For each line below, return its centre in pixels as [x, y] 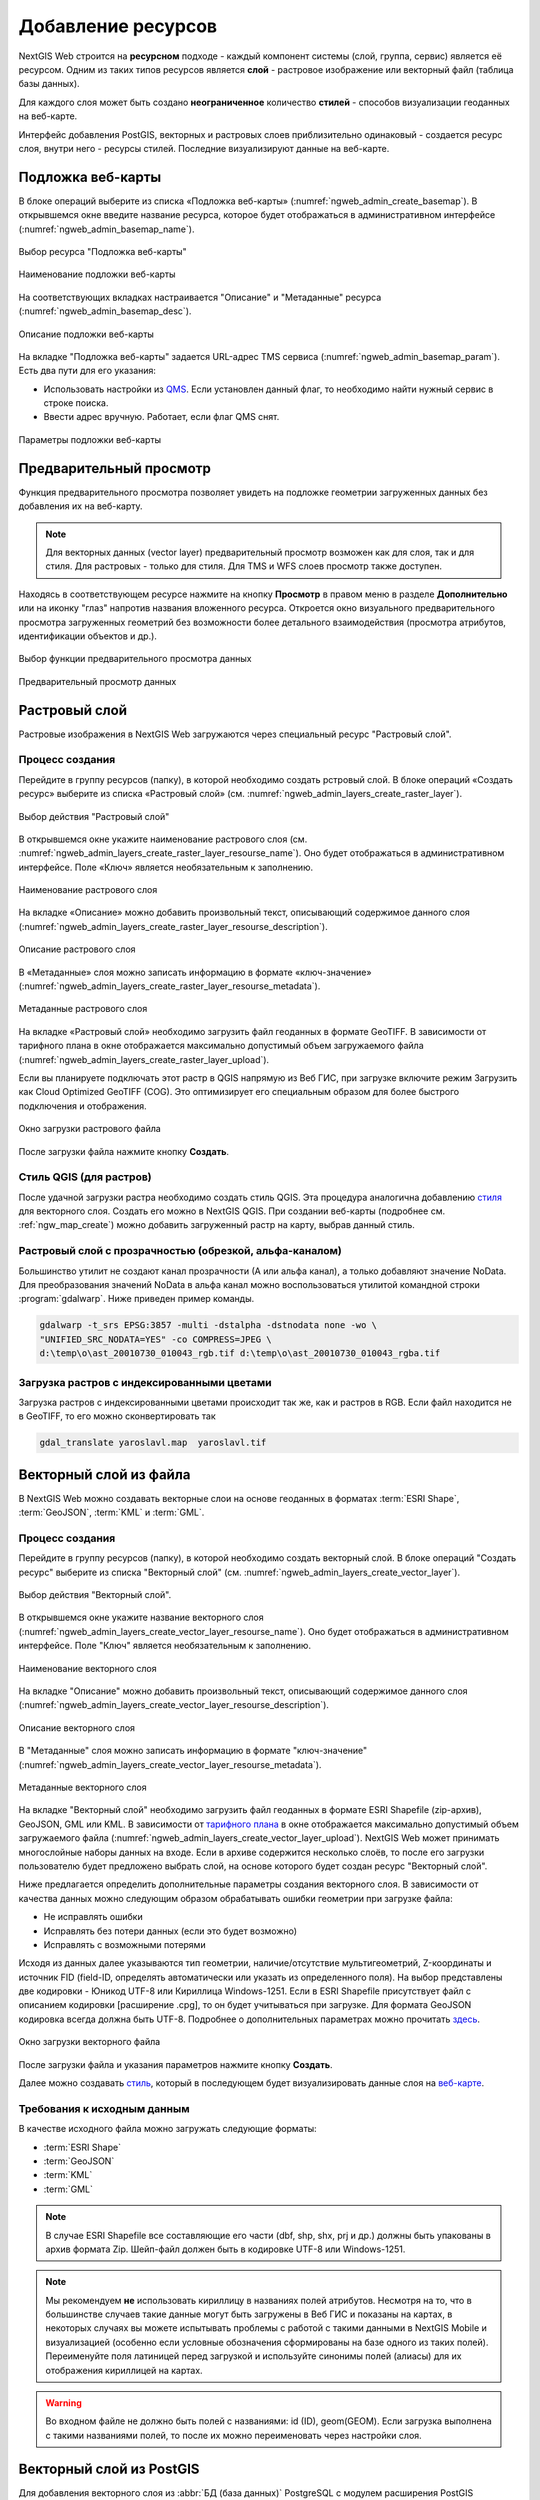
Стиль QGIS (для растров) [85, 1177]
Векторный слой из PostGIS [109, 2468]
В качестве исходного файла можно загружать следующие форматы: [167, 2129]
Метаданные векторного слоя [82, 1787]
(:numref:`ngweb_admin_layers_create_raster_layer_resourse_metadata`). [169, 986]
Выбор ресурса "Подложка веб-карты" [102, 251]
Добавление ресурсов [118, 26]
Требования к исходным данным [104, 2108]
